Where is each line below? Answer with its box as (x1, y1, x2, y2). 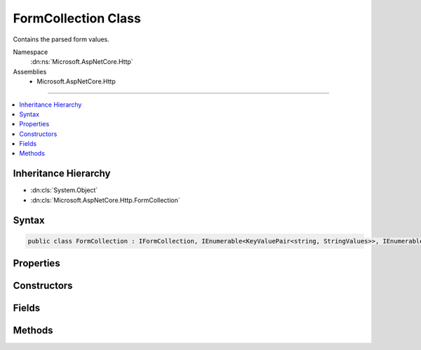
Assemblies (13, 67, 47, 76)
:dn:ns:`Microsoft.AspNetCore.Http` (30, 58, 133, 66)
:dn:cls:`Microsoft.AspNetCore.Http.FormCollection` (30, 196, 180, 204)
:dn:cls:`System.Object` (30, 186, 98, 194)
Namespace (13, 48, 48, 56)
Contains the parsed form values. (13, 35, 110, 43)
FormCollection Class (13, 11, 142, 26)
